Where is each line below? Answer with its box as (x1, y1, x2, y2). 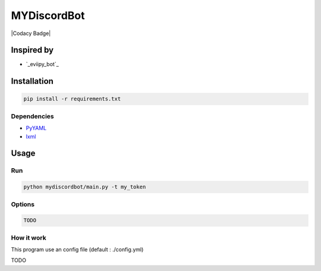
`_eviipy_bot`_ (26, 61, 59, 68)
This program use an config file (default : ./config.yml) (11, 246, 144, 253)
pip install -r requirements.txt (23, 96, 121, 102)
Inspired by (11, 45, 53, 55)
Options (11, 200, 35, 208)
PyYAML (26, 125, 47, 132)
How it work (11, 234, 47, 242)
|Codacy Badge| (11, 30, 51, 37)
